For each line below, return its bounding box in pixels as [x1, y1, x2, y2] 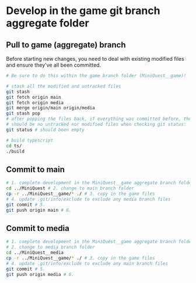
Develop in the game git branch [6, 4, 160, 18]
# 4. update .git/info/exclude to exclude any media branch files [6, 196, 171, 202]
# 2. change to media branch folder [6, 244, 95, 250]
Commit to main [6, 164, 65, 174]
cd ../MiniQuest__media [6, 250, 64, 256]
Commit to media [6, 223, 70, 233]
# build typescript [6, 137, 54, 143]
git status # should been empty [6, 127, 85, 133]
